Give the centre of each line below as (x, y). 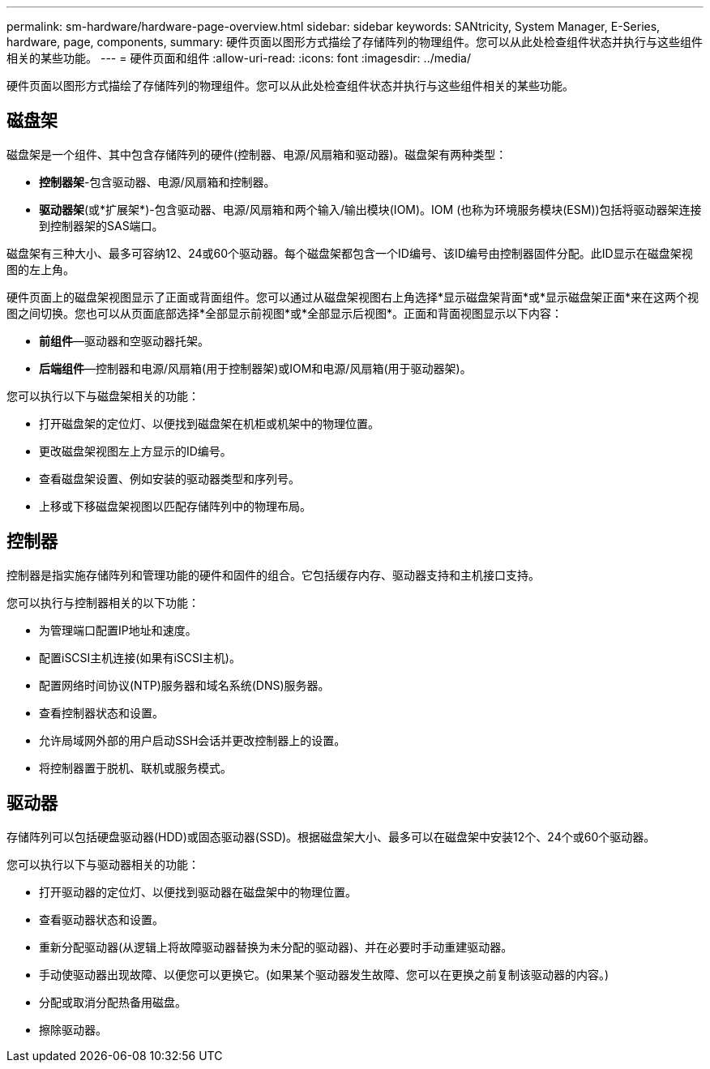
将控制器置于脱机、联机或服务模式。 (135, 768)
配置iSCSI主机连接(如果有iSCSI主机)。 (140, 657)
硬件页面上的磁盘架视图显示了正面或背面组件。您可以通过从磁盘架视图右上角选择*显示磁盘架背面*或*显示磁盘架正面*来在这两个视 (353, 297)
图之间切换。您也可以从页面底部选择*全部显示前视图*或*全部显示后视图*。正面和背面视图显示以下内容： (285, 313)
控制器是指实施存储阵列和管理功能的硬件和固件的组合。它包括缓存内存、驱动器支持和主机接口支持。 (273, 575)
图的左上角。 (41, 269)
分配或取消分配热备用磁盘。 (113, 1002)
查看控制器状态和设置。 (101, 712)
